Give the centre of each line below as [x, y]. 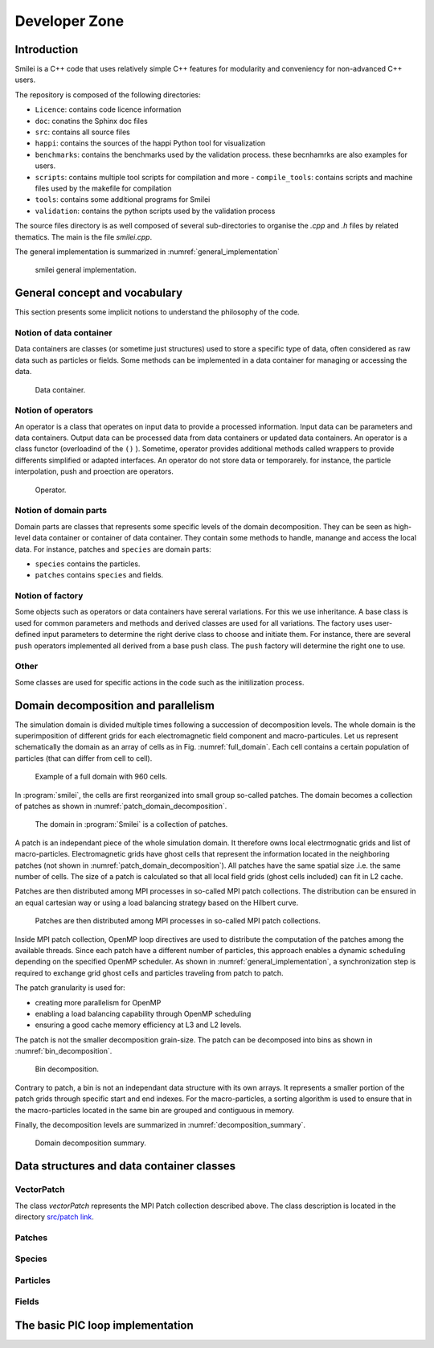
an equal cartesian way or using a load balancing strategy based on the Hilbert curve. [157, 902]
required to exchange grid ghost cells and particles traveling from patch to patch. [149, 972]
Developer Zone [70, 21]
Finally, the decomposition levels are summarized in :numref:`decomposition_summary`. [160, 1125]
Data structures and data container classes [125, 1166]
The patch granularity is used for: [70, 988]
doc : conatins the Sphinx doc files [91, 121]
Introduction [47, 49]
